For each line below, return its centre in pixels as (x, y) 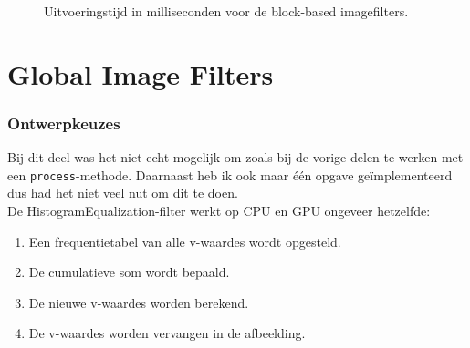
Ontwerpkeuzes (64, 123)
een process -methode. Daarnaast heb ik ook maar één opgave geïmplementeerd (230, 174)
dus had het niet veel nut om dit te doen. (123, 193)
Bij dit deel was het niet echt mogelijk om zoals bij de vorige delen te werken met (235, 157)
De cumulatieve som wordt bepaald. (129, 272)
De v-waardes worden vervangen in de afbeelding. (167, 333)
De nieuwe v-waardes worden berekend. (139, 302)
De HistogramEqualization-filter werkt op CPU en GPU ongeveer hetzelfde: (219, 211)
